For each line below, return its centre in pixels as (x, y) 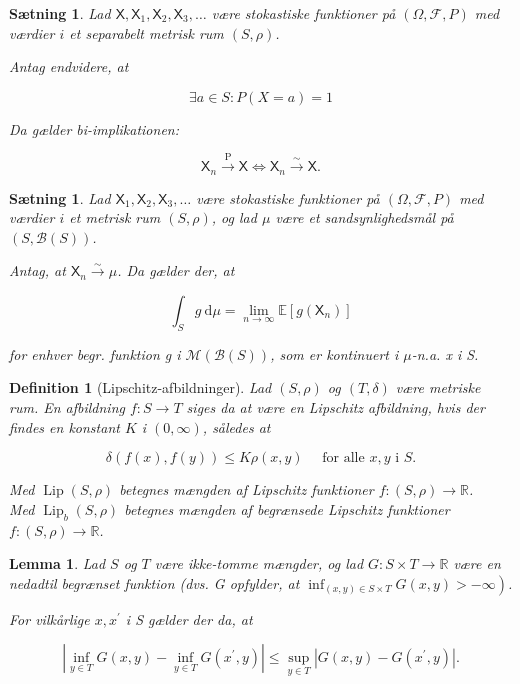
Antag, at (37, 270)
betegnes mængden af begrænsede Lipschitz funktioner (287, 508)
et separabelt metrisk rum (146, 32)
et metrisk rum (115, 217)
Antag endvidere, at (69, 66)
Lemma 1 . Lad (57, 563)
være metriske (438, 387)
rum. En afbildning (67, 406)
